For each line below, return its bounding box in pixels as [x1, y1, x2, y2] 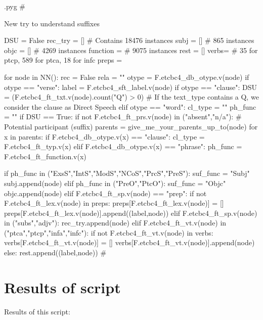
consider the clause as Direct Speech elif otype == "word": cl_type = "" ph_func [4, 101, 256, 112]
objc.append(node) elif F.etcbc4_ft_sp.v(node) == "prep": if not [4, 188, 207, 198]
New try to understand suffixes [4, 18, 100, 28]
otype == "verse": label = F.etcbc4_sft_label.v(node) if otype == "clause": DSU [4, 81, 257, 92]
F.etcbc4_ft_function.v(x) [4, 151, 86, 161]
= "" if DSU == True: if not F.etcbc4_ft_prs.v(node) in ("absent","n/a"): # [4, 111, 242, 122]
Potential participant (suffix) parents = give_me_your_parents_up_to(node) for [4, 121, 258, 131]
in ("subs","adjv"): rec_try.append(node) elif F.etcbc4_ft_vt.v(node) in [4, 217, 227, 228]
